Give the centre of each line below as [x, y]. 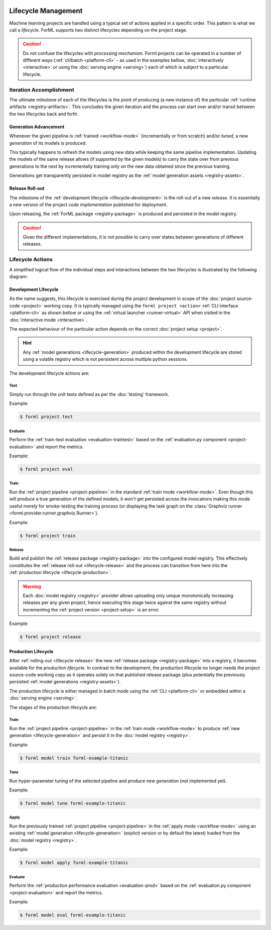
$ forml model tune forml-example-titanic [73, 803]
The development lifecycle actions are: [49, 373]
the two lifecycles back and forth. [44, 114]
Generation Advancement [37, 127]
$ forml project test [46, 417]
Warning [32, 586]
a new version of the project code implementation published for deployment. [89, 204]
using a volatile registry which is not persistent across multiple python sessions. [105, 359]
